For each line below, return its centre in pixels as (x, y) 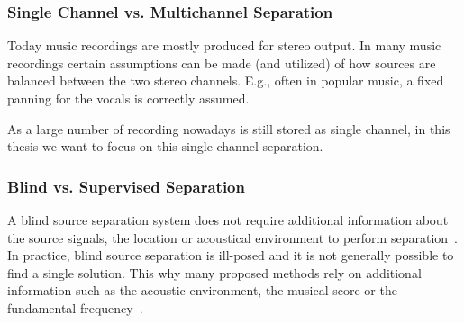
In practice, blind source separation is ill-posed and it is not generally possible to (231, 255)
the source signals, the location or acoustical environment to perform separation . (232, 237)
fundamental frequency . (75, 307)
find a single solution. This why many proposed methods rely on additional (214, 272)
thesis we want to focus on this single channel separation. (165, 146)
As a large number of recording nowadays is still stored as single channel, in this (229, 128)
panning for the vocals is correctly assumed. (128, 98)
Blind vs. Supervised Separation (126, 186)
